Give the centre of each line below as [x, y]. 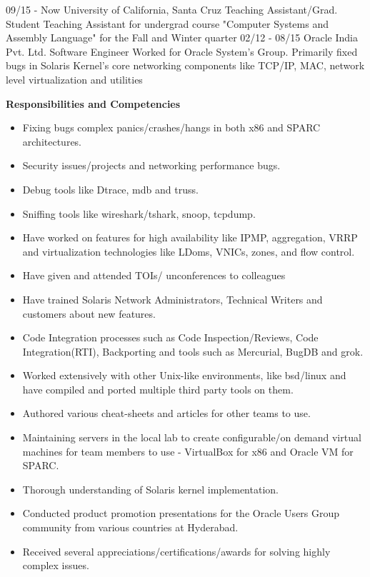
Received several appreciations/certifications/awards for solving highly [176, 551]
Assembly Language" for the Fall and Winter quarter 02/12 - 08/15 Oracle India [182, 37]
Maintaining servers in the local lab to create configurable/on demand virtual [192, 437]
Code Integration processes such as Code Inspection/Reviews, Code [170, 337]
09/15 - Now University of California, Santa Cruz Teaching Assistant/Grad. [172, 9]
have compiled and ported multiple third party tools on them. [158, 389]
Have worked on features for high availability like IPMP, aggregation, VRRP [190, 237]
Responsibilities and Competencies [93, 103]
